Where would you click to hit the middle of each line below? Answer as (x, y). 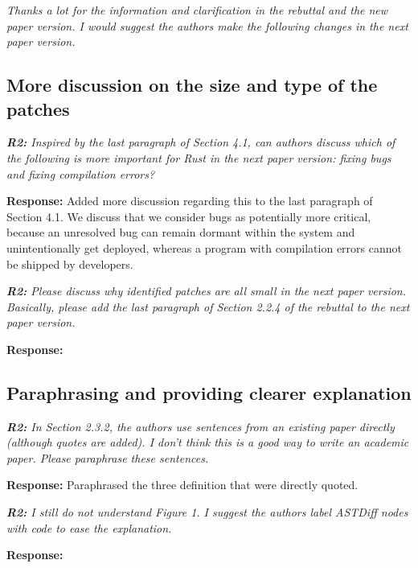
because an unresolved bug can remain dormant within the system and (181, 232)
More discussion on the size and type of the (192, 85)
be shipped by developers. (70, 263)
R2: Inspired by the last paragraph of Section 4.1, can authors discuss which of (201, 142)
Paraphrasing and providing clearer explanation (209, 392)
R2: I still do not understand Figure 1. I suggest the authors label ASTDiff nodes (207, 512)
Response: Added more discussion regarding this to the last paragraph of (190, 201)
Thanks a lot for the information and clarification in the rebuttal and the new (197, 10)
